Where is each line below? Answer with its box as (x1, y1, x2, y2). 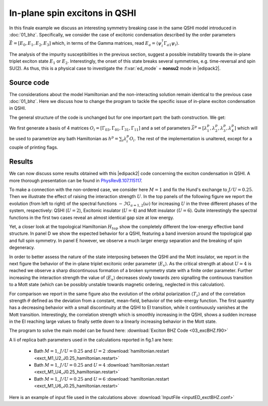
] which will (234, 125, 258, 131)
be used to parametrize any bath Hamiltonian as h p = (9, 135, 119, 141)
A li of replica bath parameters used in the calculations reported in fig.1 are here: (9, 336, 173, 343)
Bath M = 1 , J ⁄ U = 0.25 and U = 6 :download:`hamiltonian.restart (34, 376, 169, 382)
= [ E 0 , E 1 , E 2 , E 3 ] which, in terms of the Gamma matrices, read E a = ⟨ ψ (13, 40, 162, 47)
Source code (9, 78, 50, 87)
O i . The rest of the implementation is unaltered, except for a (129, 135, 253, 143)
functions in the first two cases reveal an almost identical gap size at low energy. (9, 214, 174, 220)
